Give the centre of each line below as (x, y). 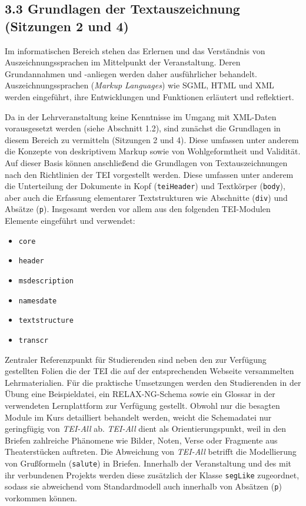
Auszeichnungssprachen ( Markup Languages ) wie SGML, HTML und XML (139, 85)
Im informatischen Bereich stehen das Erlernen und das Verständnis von (135, 50)
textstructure (46, 321)
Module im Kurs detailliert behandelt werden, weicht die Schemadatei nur (138, 417)
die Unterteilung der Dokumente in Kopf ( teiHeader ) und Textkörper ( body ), (145, 186)
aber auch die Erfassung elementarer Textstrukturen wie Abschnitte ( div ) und (146, 197)
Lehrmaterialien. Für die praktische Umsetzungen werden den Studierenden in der (153, 382)
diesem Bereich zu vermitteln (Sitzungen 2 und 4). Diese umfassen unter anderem (152, 139)
